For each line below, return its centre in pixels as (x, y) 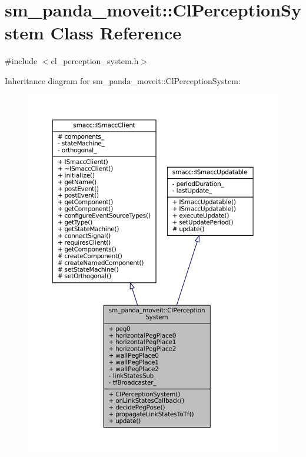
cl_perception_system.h (95, 61)
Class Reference (116, 33)
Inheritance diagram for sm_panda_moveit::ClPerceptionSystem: (123, 80)
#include (21, 61)
